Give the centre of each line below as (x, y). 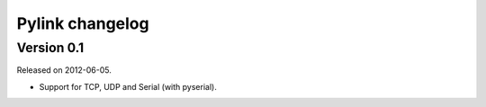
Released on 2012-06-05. (64, 70)
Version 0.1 (50, 48)
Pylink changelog (83, 23)
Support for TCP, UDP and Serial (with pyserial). (128, 86)
